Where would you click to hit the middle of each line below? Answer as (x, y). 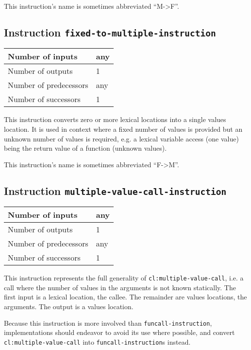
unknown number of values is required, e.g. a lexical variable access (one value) (121, 138)
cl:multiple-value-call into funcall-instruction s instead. (97, 341)
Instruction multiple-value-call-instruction (115, 190)
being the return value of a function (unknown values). (85, 148)
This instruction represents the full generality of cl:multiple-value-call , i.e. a (124, 278)
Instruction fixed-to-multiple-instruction (110, 32)
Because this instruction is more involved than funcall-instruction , (108, 323)
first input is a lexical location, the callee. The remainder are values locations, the (125, 297)
